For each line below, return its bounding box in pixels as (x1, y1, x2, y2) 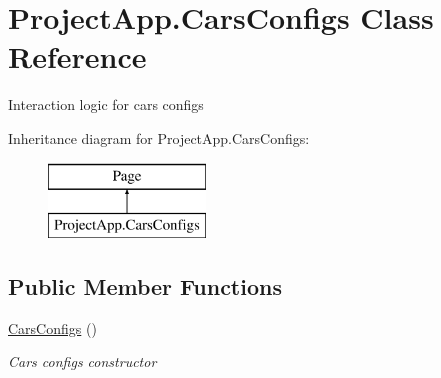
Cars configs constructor (8, 351, 157, 372)
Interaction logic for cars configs (8, 94, 204, 115)
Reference (8, 36, 147, 77)
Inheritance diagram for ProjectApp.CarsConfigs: (8, 127, 310, 148)
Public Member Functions (8, 271, 282, 302)
